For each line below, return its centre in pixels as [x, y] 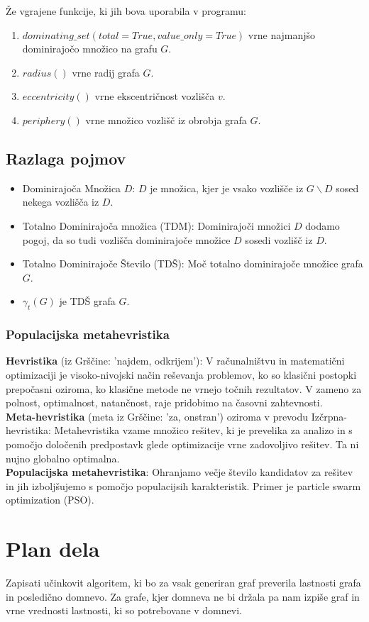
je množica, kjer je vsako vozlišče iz [227, 188]
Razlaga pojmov [66, 158]
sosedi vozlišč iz [279, 239]
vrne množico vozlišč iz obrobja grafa [166, 120]
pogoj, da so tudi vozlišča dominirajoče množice [126, 239]
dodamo [323, 225]
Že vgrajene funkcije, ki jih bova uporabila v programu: [126, 11]
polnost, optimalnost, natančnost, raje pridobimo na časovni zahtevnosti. [164, 402]
